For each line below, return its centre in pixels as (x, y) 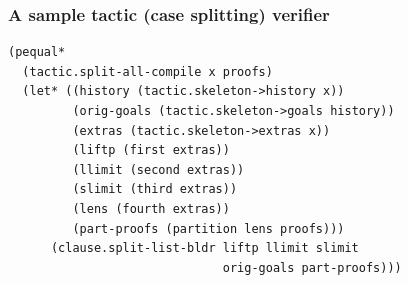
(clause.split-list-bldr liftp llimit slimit (204, 248)
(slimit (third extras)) (155, 189)
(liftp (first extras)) (151, 150)
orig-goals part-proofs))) (312, 267)
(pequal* (37, 52)
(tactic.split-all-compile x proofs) (147, 71)
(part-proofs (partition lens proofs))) (208, 228)
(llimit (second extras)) (158, 169)
